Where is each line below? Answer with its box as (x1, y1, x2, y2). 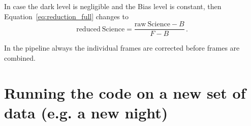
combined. (4, 52, 36, 63)
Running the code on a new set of (4, 82, 246, 103)
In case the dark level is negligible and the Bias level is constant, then (4, 1, 222, 11)
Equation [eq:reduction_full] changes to (4, 11, 129, 21)
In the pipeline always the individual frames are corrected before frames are (4, 43, 240, 53)
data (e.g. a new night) (4, 102, 168, 122)
